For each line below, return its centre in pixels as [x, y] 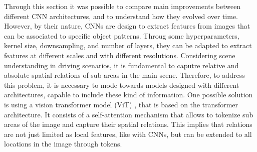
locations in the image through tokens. [63, 144]
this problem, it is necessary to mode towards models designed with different [122, 85]
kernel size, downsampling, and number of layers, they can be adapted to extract [128, 45]
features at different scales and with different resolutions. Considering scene [120, 55]
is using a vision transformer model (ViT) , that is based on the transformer [121, 104]
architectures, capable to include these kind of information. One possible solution [128, 95]
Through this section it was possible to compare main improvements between [122, 6]
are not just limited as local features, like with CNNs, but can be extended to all [128, 134]
